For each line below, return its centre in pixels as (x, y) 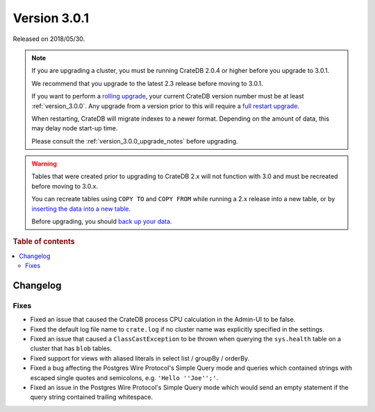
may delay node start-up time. (75, 128)
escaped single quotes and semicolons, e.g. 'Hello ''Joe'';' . (124, 377)
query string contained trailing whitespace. (91, 397)
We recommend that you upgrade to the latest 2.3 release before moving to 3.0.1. (147, 83)
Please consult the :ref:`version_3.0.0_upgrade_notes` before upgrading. (135, 141)
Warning (44, 164)
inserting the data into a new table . (81, 209)
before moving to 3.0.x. (65, 186)
